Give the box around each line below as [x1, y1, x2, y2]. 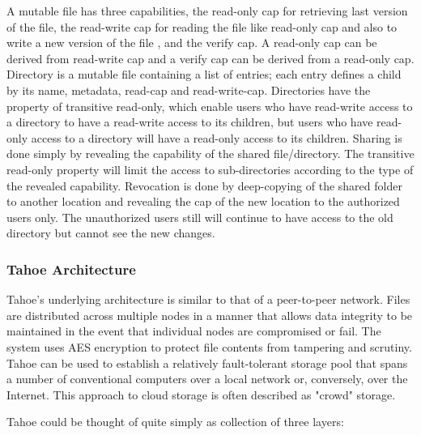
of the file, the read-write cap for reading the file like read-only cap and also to [6, 18, 398, 35]
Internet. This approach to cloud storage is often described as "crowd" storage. [6, 386, 396, 403]
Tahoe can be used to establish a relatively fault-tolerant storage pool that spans [6, 354, 408, 371]
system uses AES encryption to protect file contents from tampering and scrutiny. [6, 338, 412, 355]
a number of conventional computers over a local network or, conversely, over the [6, 370, 408, 387]
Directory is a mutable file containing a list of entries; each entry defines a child [6, 66, 402, 83]
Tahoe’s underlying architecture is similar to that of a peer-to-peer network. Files [6, 291, 410, 308]
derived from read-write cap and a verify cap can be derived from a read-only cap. [6, 49, 415, 66]
